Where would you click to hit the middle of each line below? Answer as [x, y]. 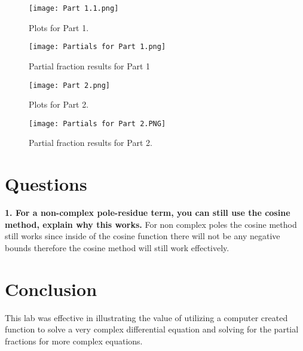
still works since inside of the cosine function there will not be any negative [143, 236]
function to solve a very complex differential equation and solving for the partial [152, 329]
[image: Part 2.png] [70, 85]
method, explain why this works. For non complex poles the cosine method [151, 224]
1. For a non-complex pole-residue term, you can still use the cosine [148, 213]
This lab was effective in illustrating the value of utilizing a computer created [146, 317]
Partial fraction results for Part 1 [89, 65]
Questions [46, 184]
